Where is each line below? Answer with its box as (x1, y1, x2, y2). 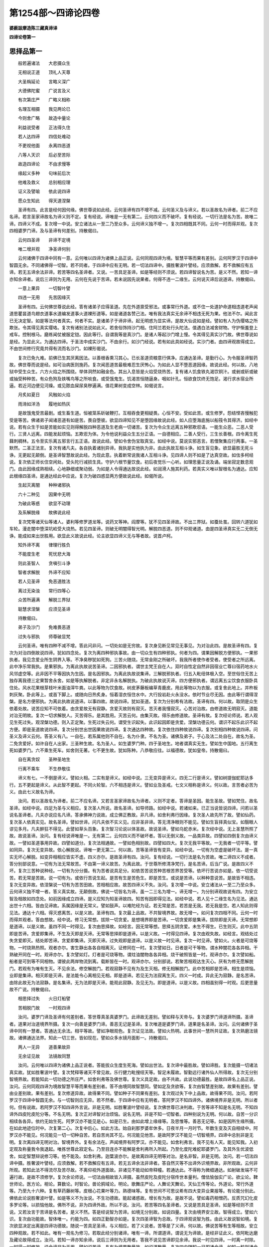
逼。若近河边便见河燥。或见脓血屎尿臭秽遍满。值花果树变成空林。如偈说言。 (9, 383, 166, 389)
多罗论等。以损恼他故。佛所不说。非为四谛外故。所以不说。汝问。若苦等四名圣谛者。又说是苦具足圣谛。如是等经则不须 (9, 1202, 254, 1208)
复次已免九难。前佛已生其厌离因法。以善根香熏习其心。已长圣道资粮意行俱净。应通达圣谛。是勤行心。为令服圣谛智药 (17, 355, 258, 361)
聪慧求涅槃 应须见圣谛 (17, 606, 71, 612)
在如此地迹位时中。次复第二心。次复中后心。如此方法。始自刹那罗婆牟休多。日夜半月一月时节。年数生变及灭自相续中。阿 (9, 1125, 258, 1131)
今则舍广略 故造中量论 (17, 115, 71, 121)
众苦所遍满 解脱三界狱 (17, 597, 71, 603)
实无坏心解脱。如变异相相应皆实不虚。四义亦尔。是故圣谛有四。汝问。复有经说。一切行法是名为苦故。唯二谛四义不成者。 (9, 853, 258, 860)
